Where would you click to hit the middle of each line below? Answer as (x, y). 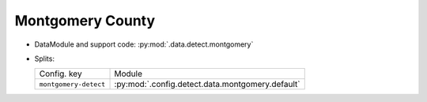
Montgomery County (85, 21)
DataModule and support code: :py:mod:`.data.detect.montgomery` (144, 44)
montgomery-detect (72, 84)
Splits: (45, 59)
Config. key (60, 74)
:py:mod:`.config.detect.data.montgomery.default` (207, 85)
